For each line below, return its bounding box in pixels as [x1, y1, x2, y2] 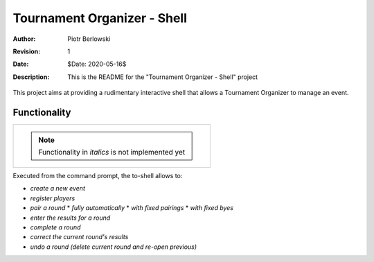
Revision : [12, 47, 41, 55]
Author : [12, 35, 36, 43]
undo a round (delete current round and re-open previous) [30, 243, 197, 251]
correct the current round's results [30, 233, 129, 241]
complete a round [30, 222, 81, 232]
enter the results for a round [30, 213, 111, 222]
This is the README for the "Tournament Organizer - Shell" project [67, 73, 258, 81]
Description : [12, 73, 50, 81]
